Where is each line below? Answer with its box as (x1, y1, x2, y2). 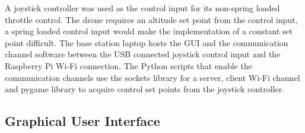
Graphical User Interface (5, 112, 160, 130)
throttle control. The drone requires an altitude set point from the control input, (5, 13, 298, 25)
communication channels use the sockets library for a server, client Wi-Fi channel (5, 71, 300, 83)
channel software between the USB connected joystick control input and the (5, 48, 281, 60)
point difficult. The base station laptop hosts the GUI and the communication (5, 36, 288, 48)
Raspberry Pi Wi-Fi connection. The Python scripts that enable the (5, 59, 252, 72)
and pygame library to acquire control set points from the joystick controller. (5, 83, 285, 95)
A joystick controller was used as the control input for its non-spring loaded (5, 2, 280, 14)
